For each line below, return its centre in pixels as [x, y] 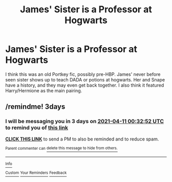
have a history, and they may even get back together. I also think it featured [85, 85]
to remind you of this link [37, 128]
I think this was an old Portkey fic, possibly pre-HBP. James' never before [83, 74]
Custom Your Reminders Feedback [36, 173]
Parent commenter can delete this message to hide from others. [61, 148]
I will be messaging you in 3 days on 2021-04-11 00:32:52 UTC [84, 122]
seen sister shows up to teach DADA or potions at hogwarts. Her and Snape [85, 79]
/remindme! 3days [35, 107]
